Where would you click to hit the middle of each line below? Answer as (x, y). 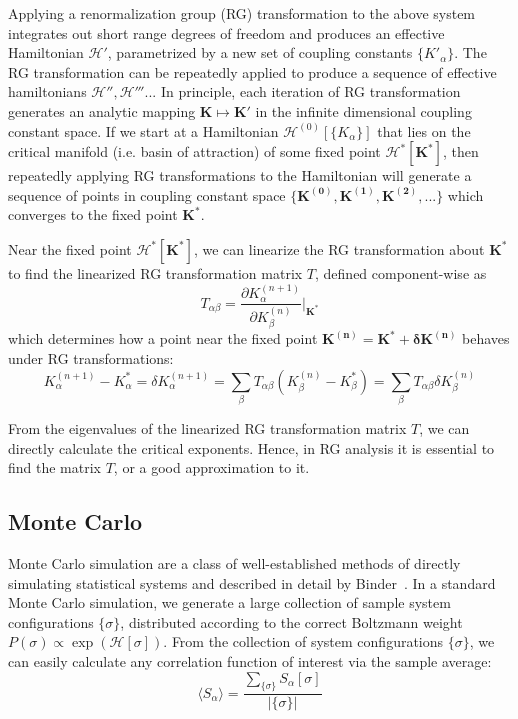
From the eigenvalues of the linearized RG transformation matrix (207, 427)
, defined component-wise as (401, 272)
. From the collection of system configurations (303, 641)
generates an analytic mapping (102, 110)
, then (461, 151)
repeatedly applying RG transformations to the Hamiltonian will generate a (240, 175)
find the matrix (55, 467)
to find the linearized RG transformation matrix (155, 272)
